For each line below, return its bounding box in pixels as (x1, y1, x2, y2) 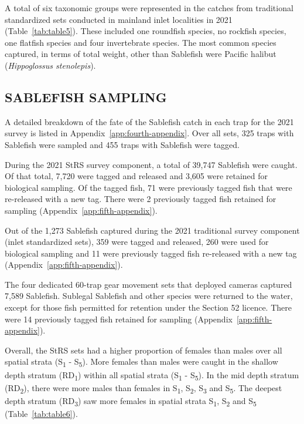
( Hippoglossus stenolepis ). (5, 59, 96, 71)
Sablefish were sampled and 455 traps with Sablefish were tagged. (5, 138, 240, 150)
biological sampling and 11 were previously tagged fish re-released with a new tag (5, 247, 297, 259)
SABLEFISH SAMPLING (5, 88, 167, 106)
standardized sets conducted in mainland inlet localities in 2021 (5, 13, 233, 25)
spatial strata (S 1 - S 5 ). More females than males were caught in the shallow (5, 355, 278, 369)
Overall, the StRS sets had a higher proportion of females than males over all (5, 344, 282, 356)
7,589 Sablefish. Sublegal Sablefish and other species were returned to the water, (5, 290, 293, 302)
